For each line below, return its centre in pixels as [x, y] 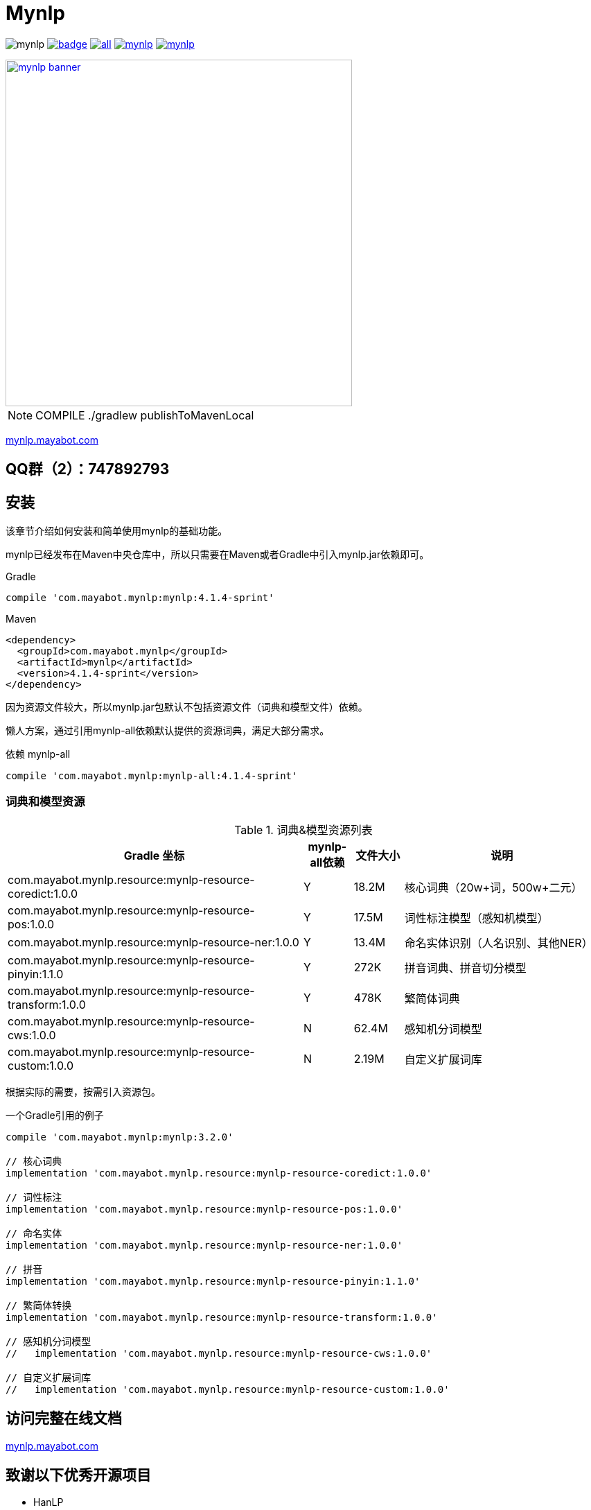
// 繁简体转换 [39, 1305]
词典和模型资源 [45, 802]
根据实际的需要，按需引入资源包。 [83, 1091]
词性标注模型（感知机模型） [476, 918]
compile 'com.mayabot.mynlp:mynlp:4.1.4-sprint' [140, 598]
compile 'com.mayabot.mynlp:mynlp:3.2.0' [120, 1137]
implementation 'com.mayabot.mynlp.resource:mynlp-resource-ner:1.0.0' [204, 1245]
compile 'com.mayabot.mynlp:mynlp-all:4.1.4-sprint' [152, 776]
